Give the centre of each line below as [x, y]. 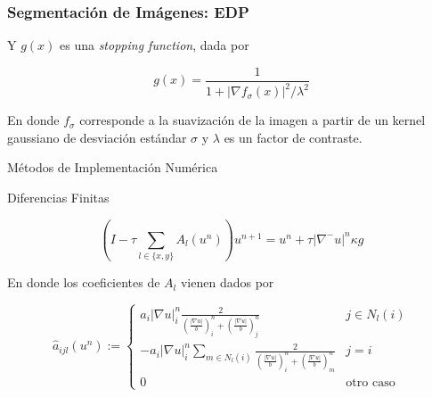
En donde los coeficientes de [84, 282]
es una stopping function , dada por [155, 45]
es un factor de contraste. [293, 137]
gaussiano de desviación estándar [97, 137]
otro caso [371, 382]
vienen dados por [227, 282]
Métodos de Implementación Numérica [113, 167]
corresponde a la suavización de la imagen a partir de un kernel [253, 120]
